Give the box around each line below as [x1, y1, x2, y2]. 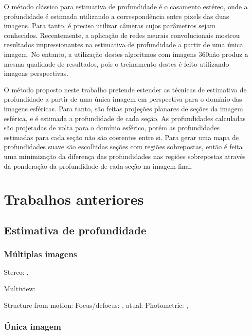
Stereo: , [4, 267, 29, 277]
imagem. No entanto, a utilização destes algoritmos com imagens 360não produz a [4, 49, 248, 59]
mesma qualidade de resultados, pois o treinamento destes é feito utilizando [4, 58, 229, 69]
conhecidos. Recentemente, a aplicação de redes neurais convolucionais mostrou [4, 30, 240, 40]
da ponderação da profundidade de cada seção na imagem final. [4, 160, 193, 171]
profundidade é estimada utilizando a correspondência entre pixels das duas [4, 11, 229, 21]
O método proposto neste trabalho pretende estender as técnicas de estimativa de [4, 84, 247, 94]
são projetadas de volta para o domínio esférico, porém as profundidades [4, 123, 220, 133]
